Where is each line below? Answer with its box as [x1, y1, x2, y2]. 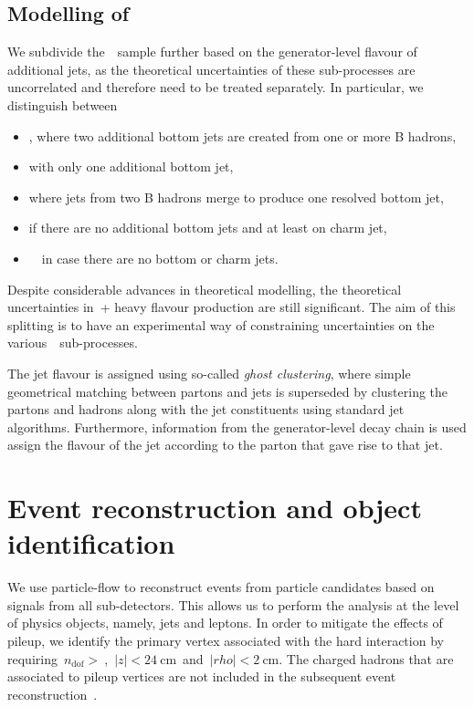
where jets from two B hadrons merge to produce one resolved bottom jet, [28, 187, 444, 206]
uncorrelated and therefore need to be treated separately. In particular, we [7, 78, 424, 97]
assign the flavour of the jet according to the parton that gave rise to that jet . [7, 435, 443, 454]
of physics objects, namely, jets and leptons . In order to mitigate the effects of [7, 613, 443, 632]
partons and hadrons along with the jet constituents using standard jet [7, 400, 405, 419]
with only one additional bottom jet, [28, 157, 234, 176]
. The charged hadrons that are [279, 649, 454, 668]
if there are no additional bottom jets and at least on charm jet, [28, 218, 387, 237]
